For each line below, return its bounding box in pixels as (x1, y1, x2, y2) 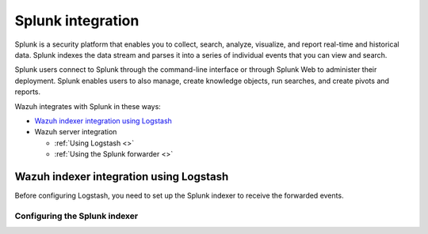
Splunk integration (14, 12, 139, 29)
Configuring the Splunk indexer (14, 210, 139, 221)
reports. (14, 87, 41, 96)
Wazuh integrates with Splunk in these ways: (14, 101, 162, 111)
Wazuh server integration (34, 127, 117, 137)
